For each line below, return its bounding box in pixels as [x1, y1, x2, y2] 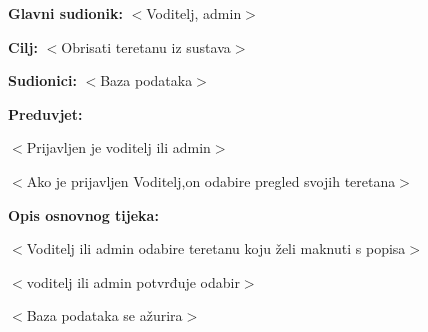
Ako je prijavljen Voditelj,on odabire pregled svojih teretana [26, 170, 396, 191]
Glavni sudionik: [8, 3, 123, 23]
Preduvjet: [8, 103, 83, 124]
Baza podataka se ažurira [26, 305, 183, 326]
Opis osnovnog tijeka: [8, 204, 159, 225]
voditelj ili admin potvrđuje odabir [26, 271, 240, 292]
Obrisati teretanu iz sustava [61, 36, 231, 57]
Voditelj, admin [146, 3, 242, 23]
